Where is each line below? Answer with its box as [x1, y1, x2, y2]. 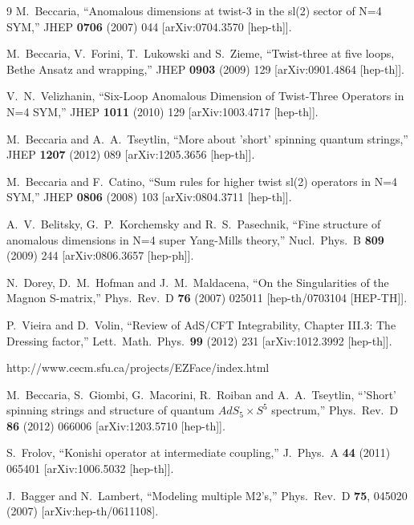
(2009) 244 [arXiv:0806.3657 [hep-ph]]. [6, 247, 194, 264]
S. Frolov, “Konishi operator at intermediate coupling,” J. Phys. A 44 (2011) [6, 444, 391, 461]
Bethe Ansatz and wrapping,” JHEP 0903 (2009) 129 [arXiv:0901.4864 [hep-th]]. [6, 60, 404, 77]
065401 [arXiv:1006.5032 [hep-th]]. [6, 460, 174, 477]
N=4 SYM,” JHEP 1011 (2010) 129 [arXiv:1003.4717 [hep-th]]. [6, 103, 319, 119]
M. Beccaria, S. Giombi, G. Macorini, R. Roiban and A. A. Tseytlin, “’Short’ [6, 386, 396, 402]
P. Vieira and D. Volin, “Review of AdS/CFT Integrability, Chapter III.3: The [6, 316, 396, 333]
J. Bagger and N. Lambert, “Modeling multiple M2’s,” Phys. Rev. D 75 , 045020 [6, 487, 408, 503]
